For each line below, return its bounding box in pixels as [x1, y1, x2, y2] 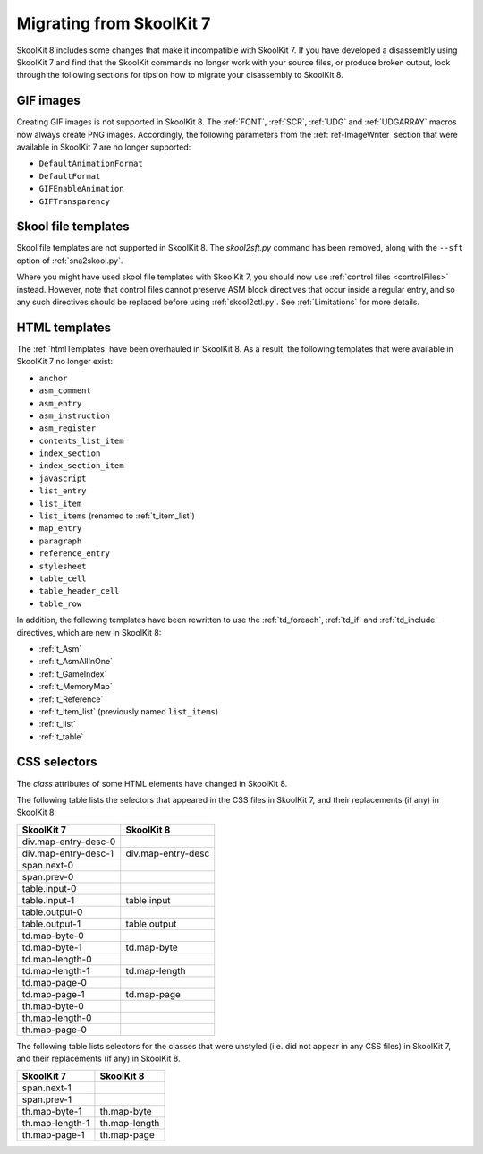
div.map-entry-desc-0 [21, 835, 116, 848]
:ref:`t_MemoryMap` [38, 681, 113, 692]
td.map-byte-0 [21, 929, 84, 942]
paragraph [38, 535, 82, 546]
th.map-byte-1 [21, 1105, 82, 1117]
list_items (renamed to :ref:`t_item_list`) [38, 510, 196, 521]
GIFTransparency [38, 196, 111, 206]
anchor [38, 372, 68, 383]
